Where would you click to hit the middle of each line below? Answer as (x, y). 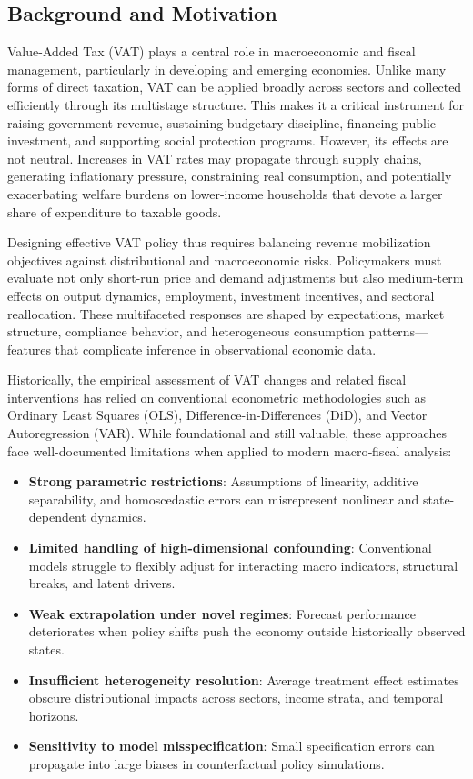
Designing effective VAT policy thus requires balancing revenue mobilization (219, 242)
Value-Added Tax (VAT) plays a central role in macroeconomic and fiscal (211, 51)
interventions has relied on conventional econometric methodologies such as (217, 397)
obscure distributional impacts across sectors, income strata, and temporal (236, 698)
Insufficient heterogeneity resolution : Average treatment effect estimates (244, 679)
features (29, 349)
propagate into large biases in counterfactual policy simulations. (206, 763)
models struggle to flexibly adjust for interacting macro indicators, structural (243, 565)
